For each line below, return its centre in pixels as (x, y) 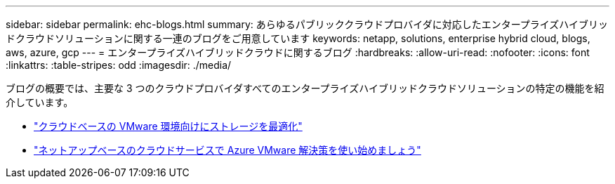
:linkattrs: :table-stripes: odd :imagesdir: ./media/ (119, 65)
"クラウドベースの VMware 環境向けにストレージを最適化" (168, 126)
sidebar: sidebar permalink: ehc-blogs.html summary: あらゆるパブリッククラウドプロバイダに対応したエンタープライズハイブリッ (307, 24)
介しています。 (40, 102)
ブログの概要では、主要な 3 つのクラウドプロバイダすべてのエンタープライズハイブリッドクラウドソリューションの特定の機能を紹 (305, 88)
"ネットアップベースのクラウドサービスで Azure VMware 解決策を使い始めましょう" (227, 150)
